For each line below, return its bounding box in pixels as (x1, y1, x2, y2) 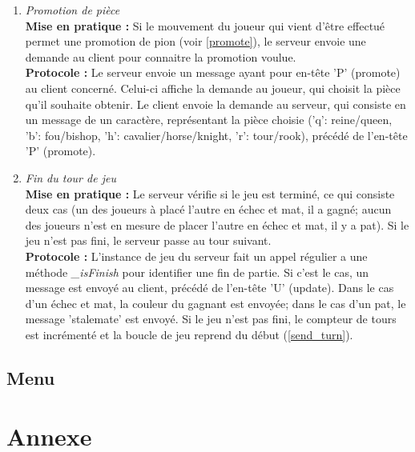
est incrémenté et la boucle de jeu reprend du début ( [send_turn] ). (25, 326, 353, 342)
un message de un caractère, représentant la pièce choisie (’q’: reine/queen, (25, 111, 393, 128)
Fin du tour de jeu (25, 169, 116, 186)
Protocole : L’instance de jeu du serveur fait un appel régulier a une (25, 247, 368, 264)
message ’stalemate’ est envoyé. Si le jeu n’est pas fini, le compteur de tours (25, 310, 397, 327)
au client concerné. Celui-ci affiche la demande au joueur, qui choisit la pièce (25, 79, 401, 96)
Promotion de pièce (25, 2, 120, 18)
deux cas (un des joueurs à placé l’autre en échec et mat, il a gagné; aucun (25, 201, 392, 218)
